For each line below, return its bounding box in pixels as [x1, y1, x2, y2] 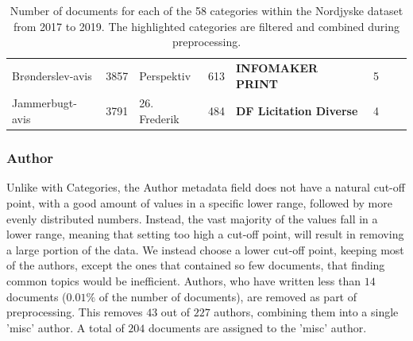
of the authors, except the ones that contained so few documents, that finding [6, 257, 385, 273]
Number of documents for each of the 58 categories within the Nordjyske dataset [10, 2, 403, 18]
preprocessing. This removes [6, 304, 143, 320]
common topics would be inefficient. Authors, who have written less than [6, 272, 361, 289]
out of [160, 304, 191, 320]
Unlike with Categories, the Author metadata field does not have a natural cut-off [6, 179, 405, 196]
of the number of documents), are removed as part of [98, 288, 357, 304]
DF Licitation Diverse [235, 103, 358, 119]
